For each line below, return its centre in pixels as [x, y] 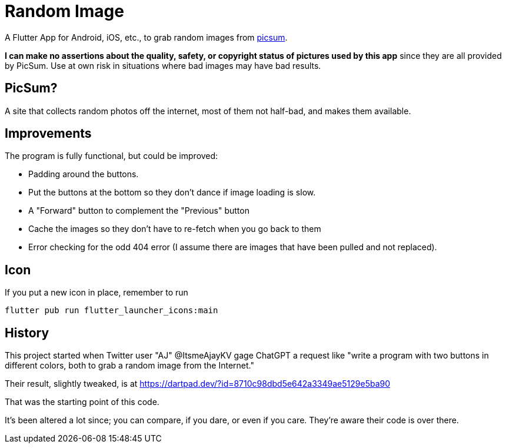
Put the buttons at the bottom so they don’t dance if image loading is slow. [172, 193]
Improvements [48, 134]
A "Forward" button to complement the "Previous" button [139, 211]
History [27, 333]
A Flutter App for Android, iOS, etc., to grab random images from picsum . [146, 37]
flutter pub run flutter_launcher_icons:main [111, 311]
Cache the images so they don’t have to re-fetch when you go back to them [175, 229]
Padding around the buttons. [84, 174]
